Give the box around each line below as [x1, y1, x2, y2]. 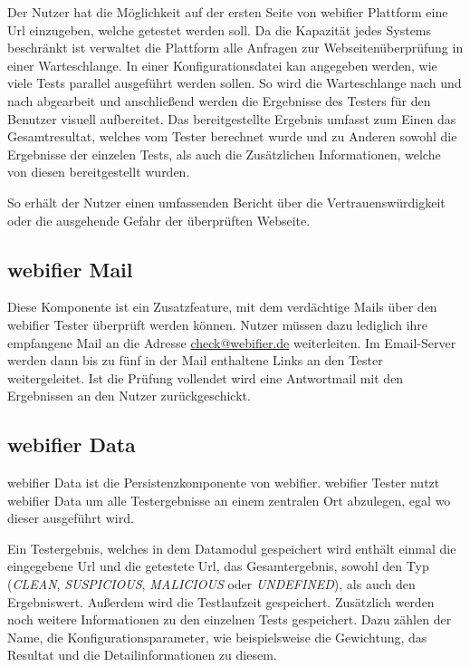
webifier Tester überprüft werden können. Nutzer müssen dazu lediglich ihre [7, 314, 428, 333]
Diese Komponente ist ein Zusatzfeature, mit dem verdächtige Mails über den [7, 297, 437, 316]
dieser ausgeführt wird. [7, 508, 134, 527]
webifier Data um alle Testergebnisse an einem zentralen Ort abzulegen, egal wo [7, 490, 451, 509]
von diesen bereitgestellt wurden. [7, 162, 190, 181]
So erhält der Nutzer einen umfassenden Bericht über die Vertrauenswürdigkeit [7, 192, 446, 211]
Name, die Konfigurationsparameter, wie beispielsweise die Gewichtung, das [7, 627, 427, 646]
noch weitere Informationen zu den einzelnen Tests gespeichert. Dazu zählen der [7, 610, 452, 629]
